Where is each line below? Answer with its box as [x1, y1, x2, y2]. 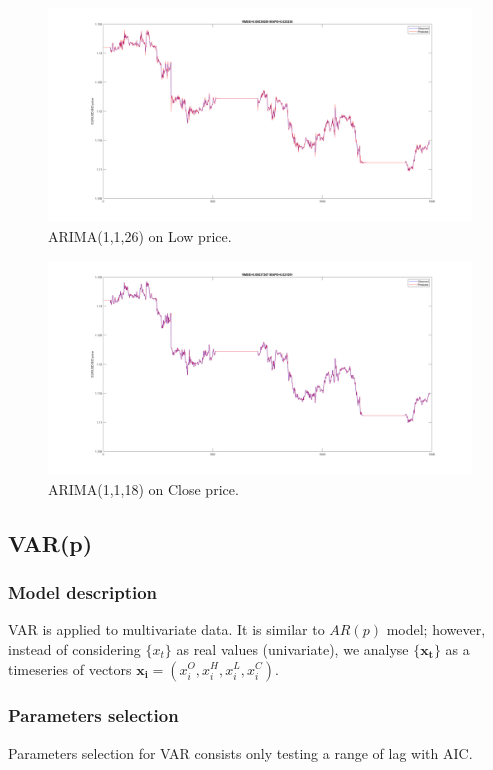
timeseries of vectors [8, 658, 132, 679]
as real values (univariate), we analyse [176, 638, 409, 659]
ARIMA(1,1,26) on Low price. [48, 226, 232, 247]
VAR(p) [8, 527, 93, 558]
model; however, [386, 619, 486, 640]
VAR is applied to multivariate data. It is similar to [8, 619, 325, 640]
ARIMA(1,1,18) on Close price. [48, 478, 239, 499]
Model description [8, 580, 158, 605]
